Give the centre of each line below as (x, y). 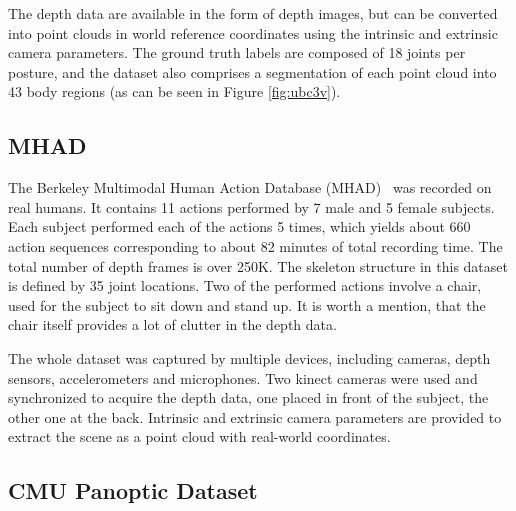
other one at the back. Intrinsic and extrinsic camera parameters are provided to (255, 416)
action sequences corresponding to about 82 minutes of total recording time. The (255, 245)
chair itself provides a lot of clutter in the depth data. (172, 324)
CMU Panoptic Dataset (133, 490)
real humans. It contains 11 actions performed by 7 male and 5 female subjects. (251, 206)
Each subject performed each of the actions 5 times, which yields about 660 (239, 226)
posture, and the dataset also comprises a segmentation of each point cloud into (252, 71)
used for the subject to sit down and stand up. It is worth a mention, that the (247, 304)
